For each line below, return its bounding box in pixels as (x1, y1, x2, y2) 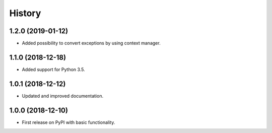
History (9, 8, 41, 19)
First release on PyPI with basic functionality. (22, 119, 115, 125)
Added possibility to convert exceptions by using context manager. (22, 40, 161, 46)
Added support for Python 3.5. (22, 66, 85, 73)
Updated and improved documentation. (22, 93, 103, 99)
